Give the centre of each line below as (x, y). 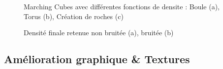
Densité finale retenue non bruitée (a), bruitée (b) (99, 33)
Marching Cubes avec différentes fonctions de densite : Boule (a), (122, 6)
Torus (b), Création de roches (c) (74, 16)
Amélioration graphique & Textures (97, 59)
